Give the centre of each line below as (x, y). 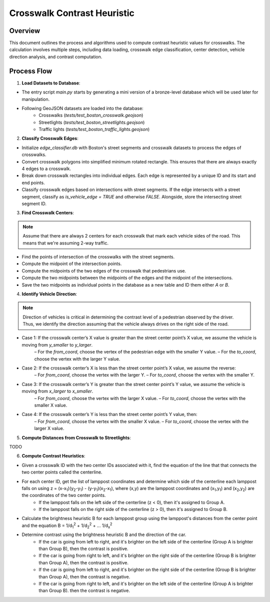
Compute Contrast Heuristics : (53, 456)
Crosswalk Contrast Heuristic (72, 13)
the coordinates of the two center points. (64, 495)
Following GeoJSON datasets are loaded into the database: (82, 108)
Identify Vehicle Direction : (49, 294)
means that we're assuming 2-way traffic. (65, 243)
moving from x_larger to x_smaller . (57, 391)
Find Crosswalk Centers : (48, 213)
